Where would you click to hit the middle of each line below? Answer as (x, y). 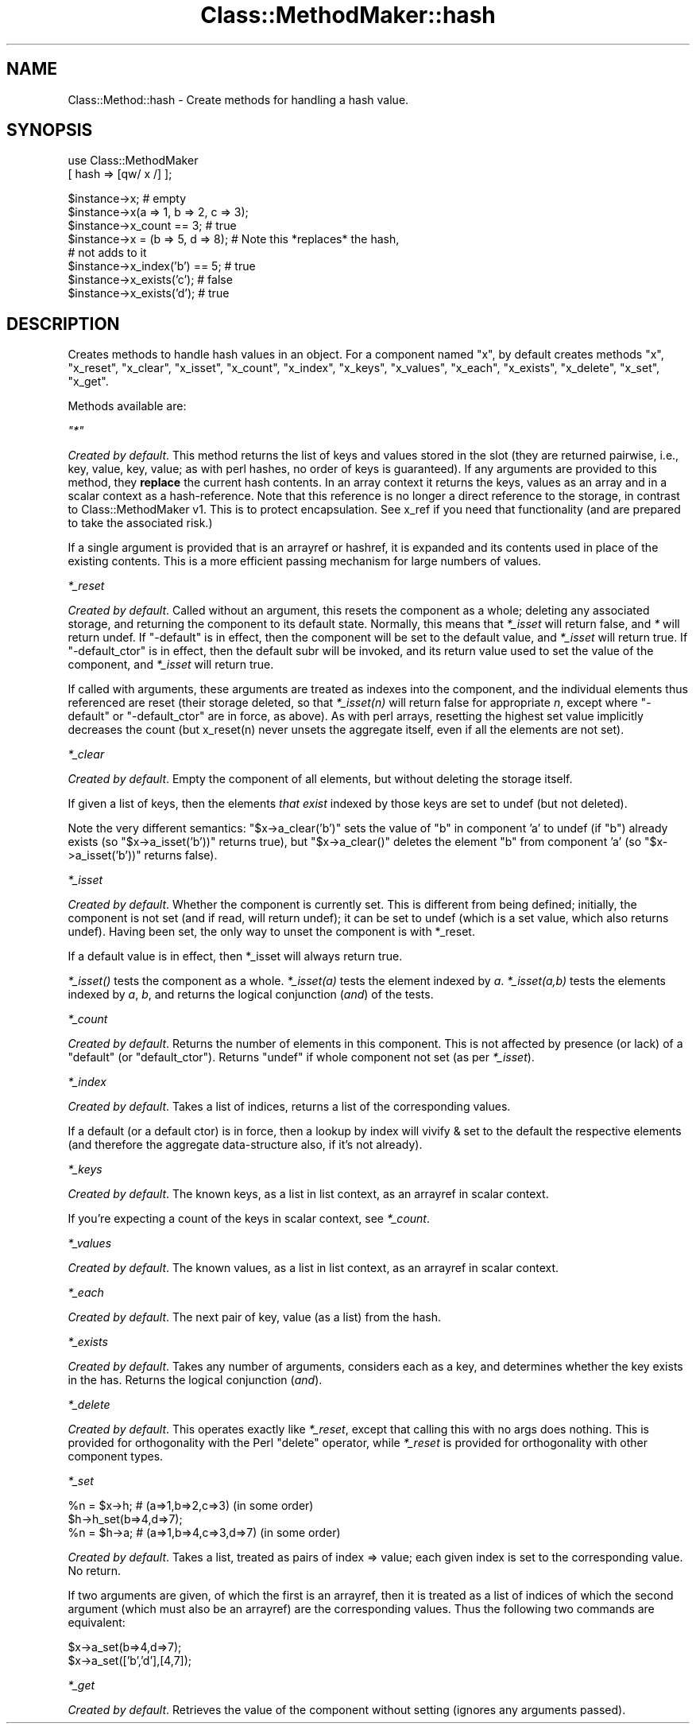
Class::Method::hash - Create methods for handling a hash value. (238, 99)
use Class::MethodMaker (133, 161)
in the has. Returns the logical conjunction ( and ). (195, 1380)
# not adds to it (107, 253)
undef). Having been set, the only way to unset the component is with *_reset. (271, 932)
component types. (116, 1457)
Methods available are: (127, 406)
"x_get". (88, 382)
